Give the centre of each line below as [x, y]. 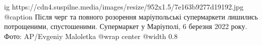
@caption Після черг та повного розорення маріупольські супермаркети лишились [131, 16]
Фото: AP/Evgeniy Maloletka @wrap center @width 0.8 [91, 36]
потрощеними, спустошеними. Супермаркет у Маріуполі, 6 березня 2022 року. [126, 26]
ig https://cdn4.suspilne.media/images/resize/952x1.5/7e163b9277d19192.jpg [124, 6]
